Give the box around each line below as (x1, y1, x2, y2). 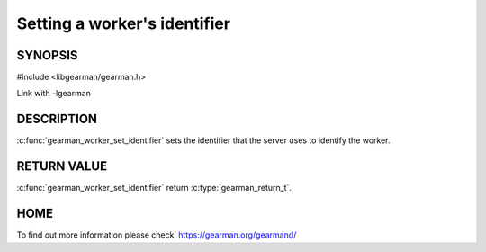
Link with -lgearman (16, 88, 92, 99)
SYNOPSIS (16, 48, 78, 63)
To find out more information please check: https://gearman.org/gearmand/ (16, 229, 297, 240)
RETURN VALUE (16, 158, 108, 175)
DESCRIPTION (16, 112, 98, 127)
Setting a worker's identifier (16, 13, 231, 33)
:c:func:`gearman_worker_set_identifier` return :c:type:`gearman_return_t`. (16, 183, 292, 193)
